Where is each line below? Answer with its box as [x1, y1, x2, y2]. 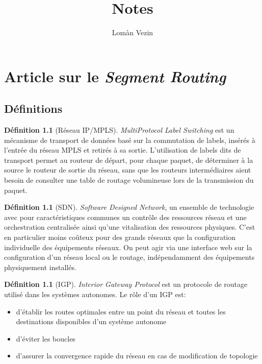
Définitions [4, 101, 63, 116]
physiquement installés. [4, 261, 76, 272]
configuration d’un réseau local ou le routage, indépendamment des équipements [4, 252, 255, 262]
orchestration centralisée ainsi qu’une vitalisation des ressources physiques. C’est [4, 222, 255, 232]
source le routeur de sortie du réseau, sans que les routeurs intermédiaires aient [4, 164, 251, 175]
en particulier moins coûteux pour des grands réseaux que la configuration [4, 232, 236, 242]
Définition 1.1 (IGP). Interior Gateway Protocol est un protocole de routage [4, 279, 248, 289]
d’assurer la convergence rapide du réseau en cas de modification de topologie [16, 350, 258, 361]
